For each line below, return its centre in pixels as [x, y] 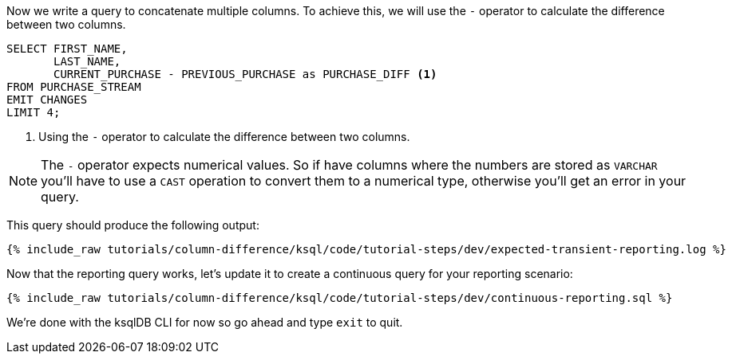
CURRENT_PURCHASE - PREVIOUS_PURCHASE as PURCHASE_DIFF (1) [245, 74]
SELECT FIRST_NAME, [67, 49]
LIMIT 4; [34, 112]
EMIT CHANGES [47, 100]
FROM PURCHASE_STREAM [74, 87]
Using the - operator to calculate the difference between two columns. [224, 137]
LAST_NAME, [87, 61]
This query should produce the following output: [133, 225]
